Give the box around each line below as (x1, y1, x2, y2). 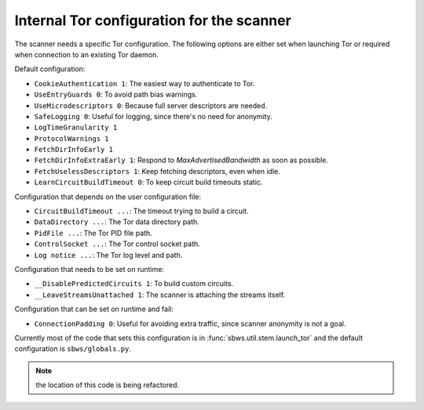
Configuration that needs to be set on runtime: (14, 264, 165, 274)
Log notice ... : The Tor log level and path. (34, 250, 183, 259)
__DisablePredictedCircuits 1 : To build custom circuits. (34, 279, 234, 288)
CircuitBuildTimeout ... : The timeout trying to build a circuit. (34, 206, 249, 216)
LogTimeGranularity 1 (34, 123, 118, 132)
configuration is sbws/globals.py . (14, 344, 132, 354)
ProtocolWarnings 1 (34, 134, 109, 143)
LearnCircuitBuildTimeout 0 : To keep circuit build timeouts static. (34, 177, 263, 187)
